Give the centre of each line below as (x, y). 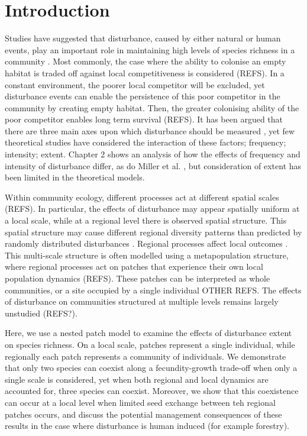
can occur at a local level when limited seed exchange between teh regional (140, 402)
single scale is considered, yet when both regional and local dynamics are (137, 379)
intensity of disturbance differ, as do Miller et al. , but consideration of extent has (153, 165)
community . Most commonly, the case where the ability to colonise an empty (146, 61)
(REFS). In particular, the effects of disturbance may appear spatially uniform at (152, 209)
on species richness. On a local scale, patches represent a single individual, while (150, 344)
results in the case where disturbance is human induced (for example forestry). (147, 426)
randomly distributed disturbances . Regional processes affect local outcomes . (146, 243)
